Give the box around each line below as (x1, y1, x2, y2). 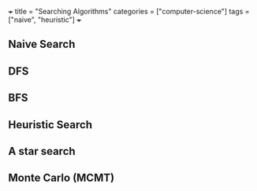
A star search (8, 145, 76, 158)
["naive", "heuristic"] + (8, 15, 82, 24)
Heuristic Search (8, 118, 93, 131)
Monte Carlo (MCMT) (8, 171, 115, 185)
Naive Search (8, 38, 76, 51)
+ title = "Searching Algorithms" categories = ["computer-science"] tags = (8, 7, 250, 16)
